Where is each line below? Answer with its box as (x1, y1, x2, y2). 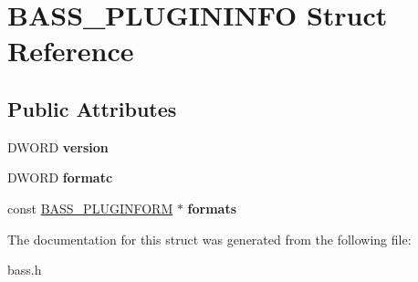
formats (187, 198, 237, 217)
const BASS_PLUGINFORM (7, 198, 173, 217)
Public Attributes (7, 94, 177, 122)
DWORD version (7, 137, 109, 156)
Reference (7, 32, 134, 69)
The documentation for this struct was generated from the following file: (7, 229, 412, 248)
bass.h (7, 260, 42, 279)
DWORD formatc (7, 168, 113, 187)
